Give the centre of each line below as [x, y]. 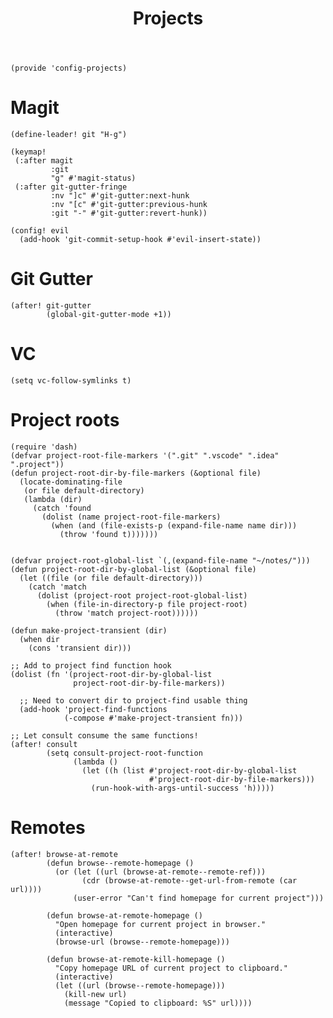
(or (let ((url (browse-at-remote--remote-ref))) [160, 872]
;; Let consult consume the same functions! [104, 735]
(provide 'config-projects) [69, 68]
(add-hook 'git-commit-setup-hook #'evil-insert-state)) [140, 240]
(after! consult [44, 744]
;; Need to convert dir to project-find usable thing [133, 700]
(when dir [39, 639]
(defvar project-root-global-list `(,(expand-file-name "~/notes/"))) [160, 560]
